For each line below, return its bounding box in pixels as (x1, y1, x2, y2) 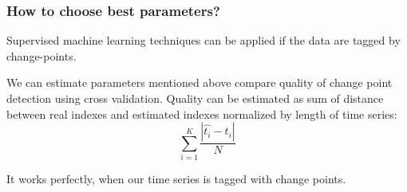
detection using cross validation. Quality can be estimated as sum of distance (6, 90, 384, 106)
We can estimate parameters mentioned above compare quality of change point (6, 74, 393, 91)
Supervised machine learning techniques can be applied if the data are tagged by (6, 32, 401, 49)
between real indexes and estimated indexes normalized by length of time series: (6, 105, 397, 122)
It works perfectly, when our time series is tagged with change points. (6, 170, 346, 186)
